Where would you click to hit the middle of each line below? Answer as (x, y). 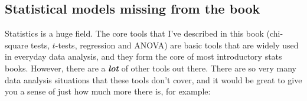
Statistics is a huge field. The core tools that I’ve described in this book (134, 33)
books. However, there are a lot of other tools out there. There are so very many (151, 68)
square (17, 45)
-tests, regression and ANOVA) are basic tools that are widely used (177, 45)
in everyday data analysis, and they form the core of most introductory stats (143, 56)
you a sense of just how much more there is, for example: (108, 91)
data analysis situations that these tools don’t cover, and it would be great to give (153, 79)
